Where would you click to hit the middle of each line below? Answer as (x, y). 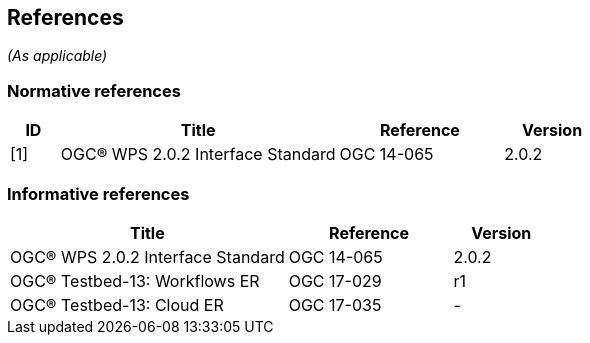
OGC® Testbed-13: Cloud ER (117, 304)
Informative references (98, 193)
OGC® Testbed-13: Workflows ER (135, 280)
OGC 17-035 (335, 304)
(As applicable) (57, 56)
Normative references (94, 90)
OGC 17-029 (335, 280)
